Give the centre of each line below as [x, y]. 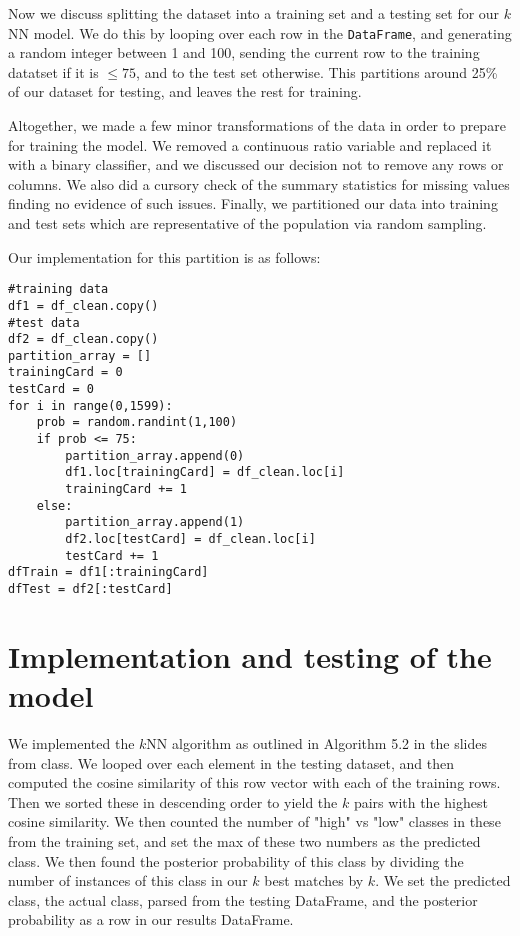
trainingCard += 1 [126, 489]
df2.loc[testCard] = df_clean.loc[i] [190, 539]
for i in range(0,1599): [90, 405]
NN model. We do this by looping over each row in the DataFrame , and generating [260, 32]
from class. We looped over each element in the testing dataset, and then [231, 762]
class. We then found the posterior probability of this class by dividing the [236, 860]
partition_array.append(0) [155, 455]
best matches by [314, 880]
